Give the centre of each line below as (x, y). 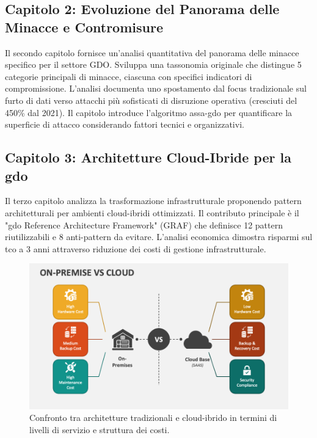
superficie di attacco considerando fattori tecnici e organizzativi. (125, 124)
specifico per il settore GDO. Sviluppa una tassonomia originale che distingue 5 (153, 64)
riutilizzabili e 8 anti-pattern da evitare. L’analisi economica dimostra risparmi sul (159, 237)
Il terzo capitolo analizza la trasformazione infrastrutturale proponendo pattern (153, 201)
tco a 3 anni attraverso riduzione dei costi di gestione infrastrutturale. (136, 248)
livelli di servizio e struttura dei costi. (100, 429)
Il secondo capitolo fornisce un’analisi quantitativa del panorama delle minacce (152, 52)
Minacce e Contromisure (84, 27)
